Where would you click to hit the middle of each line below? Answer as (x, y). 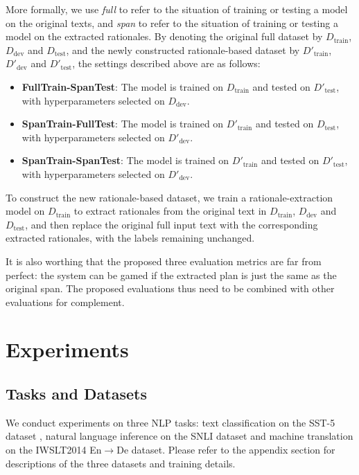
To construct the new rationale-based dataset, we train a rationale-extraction (169, 197)
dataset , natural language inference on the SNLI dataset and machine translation (179, 436)
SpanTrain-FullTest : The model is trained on (123, 124)
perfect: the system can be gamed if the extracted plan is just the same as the (171, 275)
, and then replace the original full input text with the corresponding (172, 224)
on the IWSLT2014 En (54, 450)
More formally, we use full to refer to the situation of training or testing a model (177, 9)
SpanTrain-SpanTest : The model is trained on (125, 160)
